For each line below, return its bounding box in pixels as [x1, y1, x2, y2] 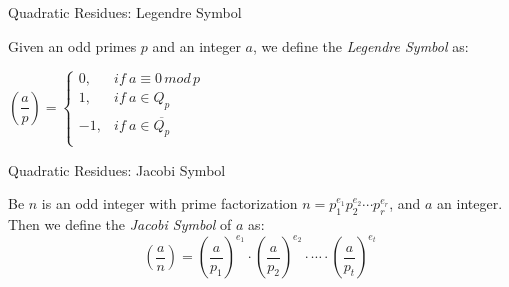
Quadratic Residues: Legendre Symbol [8, 2, 242, 22]
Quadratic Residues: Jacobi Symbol [8, 159, 226, 180]
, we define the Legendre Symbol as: [252, 35, 469, 56]
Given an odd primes [8, 35, 137, 56]
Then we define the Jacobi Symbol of [8, 214, 232, 234]
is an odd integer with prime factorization [41, 193, 298, 214]
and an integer [152, 35, 241, 56]
